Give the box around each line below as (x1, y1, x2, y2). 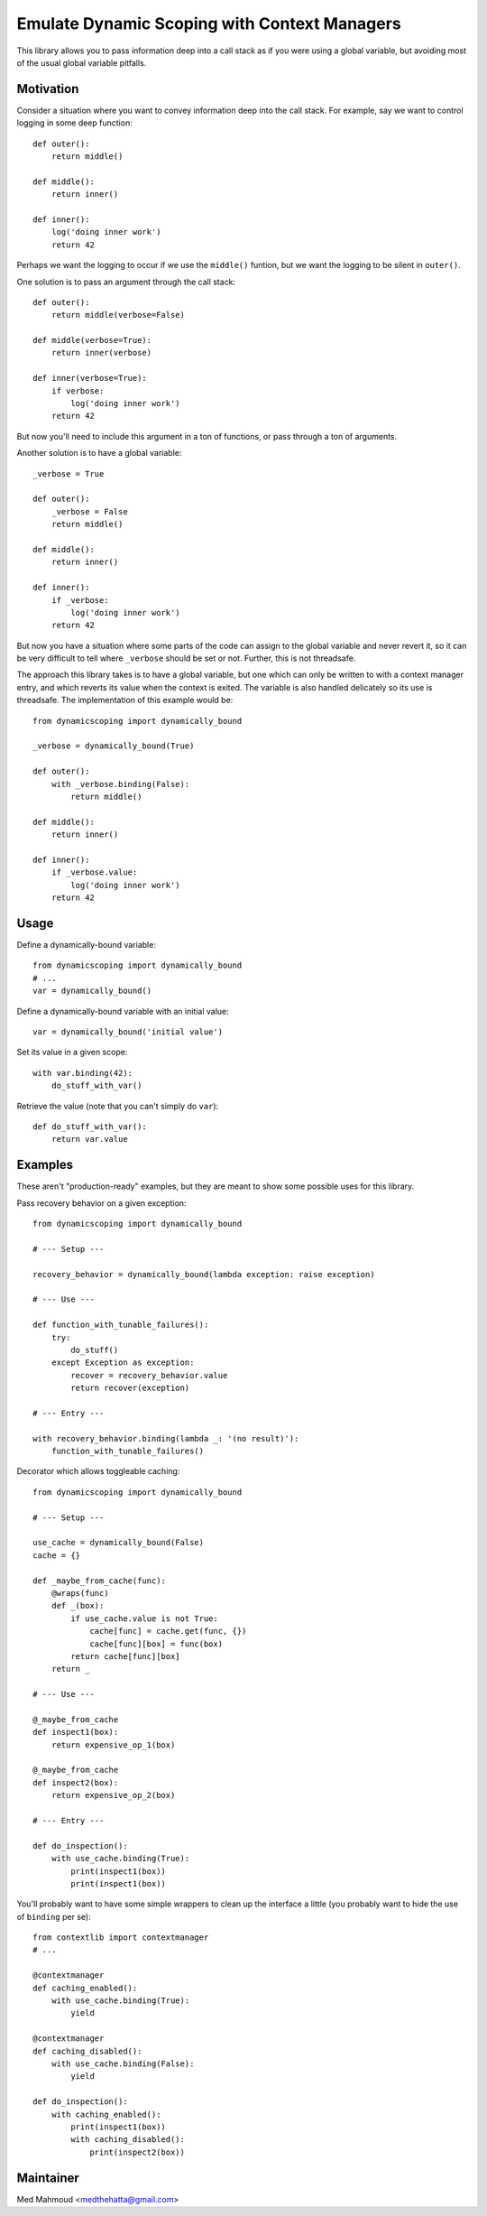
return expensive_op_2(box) (51, 1790, 176, 1801)
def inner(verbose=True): (32, 373, 148, 384)
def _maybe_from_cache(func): (32, 1575, 167, 1586)
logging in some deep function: (16, 117, 133, 128)
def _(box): (51, 1600, 105, 1611)
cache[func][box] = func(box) (89, 1638, 224, 1649)
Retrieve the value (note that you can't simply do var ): (16, 1100, 219, 1111)
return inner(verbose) (51, 348, 152, 358)
